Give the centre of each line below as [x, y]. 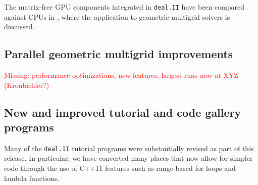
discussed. [19, 27]
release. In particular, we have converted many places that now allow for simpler [128, 158]
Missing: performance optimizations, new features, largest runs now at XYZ [121, 75]
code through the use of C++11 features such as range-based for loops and [120, 168]
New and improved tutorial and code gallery [123, 112]
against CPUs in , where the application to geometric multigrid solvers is [117, 16]
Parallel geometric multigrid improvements [119, 54]
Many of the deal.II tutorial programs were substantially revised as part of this [129, 148]
